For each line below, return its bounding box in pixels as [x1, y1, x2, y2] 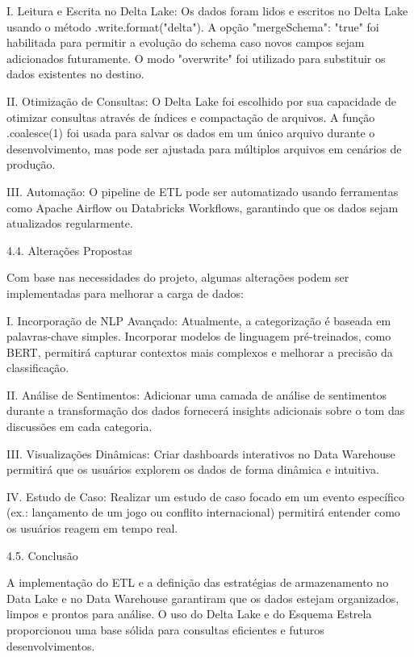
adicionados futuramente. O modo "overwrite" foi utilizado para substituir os [6, 49, 386, 66]
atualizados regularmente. [6, 215, 133, 232]
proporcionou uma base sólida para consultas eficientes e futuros [6, 621, 324, 638]
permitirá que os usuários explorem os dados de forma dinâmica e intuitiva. [6, 461, 379, 478]
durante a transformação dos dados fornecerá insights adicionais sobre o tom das [6, 402, 405, 419]
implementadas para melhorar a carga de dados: [6, 284, 244, 301]
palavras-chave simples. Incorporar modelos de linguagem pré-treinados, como [6, 328, 391, 345]
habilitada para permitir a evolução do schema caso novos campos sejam [6, 34, 365, 51]
